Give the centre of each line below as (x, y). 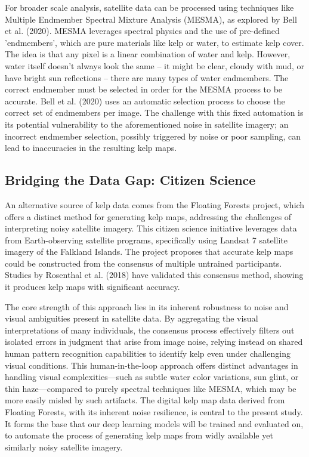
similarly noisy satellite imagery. (64, 447)
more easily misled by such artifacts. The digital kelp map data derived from (145, 400)
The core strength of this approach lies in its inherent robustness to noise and (147, 306)
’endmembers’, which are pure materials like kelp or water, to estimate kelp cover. (154, 42)
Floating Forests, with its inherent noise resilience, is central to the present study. (154, 412)
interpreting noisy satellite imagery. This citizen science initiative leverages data (151, 228)
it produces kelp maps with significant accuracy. (92, 287)
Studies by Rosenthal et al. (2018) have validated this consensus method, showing (154, 275)
